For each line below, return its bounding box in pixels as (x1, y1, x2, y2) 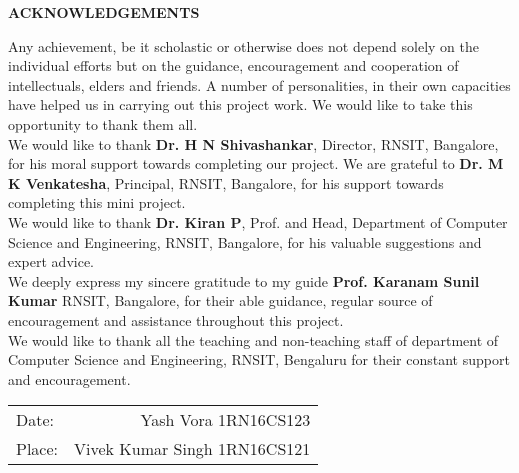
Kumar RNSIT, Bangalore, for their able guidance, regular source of (8, 290, 433, 311)
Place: (16, 437, 59, 461)
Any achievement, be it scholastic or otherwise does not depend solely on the (8, 35, 479, 56)
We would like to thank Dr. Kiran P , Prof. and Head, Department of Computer (8, 211, 508, 232)
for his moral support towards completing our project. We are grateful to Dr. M (8, 153, 504, 174)
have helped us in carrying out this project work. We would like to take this (8, 94, 473, 115)
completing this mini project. (8, 192, 186, 213)
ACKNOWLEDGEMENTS (8, 2, 200, 22)
